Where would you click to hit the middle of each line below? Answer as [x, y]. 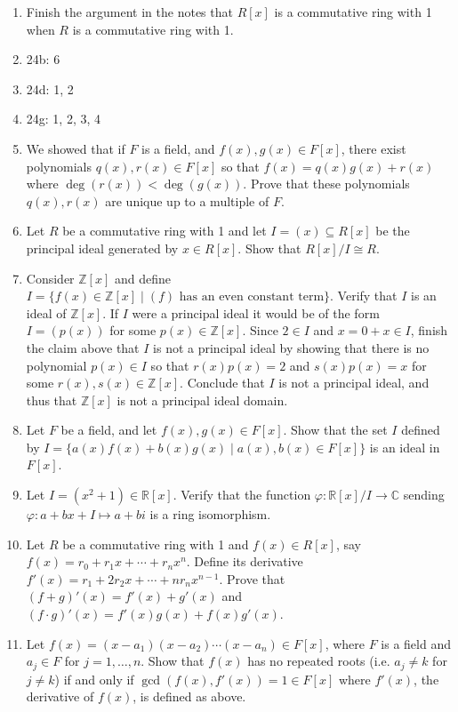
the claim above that [83, 347]
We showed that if [76, 148]
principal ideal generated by [102, 248]
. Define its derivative [245, 561]
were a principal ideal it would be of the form [256, 312]
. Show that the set [335, 430]
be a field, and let [109, 430]
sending [424, 495]
